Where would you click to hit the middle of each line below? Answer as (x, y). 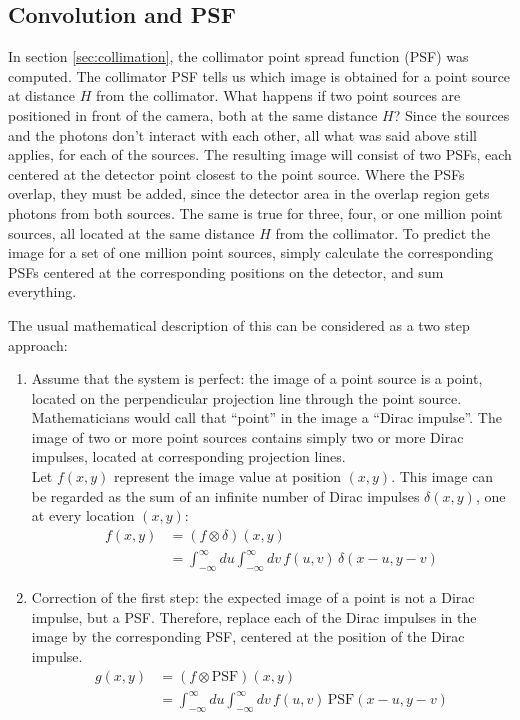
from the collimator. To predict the (383, 232)
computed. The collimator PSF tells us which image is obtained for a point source (259, 75)
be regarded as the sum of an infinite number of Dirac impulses (225, 495)
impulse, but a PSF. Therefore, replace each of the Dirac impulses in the (254, 616)
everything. (42, 291)
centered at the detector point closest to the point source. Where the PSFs (236, 173)
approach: (38, 344)
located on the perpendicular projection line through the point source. (246, 397)
